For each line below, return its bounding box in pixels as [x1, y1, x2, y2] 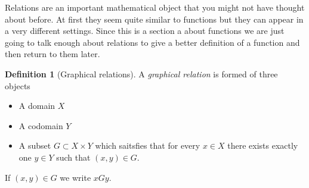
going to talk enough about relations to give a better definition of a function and [5, 36, 300, 48]
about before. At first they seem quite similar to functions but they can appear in [5, 12, 304, 25]
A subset [18, 139, 51, 152]
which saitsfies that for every [95, 139, 200, 152]
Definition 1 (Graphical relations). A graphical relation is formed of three [5, 67, 278, 80]
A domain [18, 99, 55, 112]
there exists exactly [227, 139, 298, 152]
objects [5, 79, 30, 92]
